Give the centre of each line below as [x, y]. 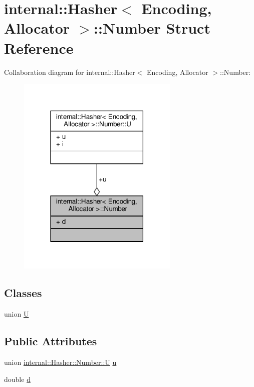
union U [17, 314]
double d [17, 379]
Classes [23, 293]
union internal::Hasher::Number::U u [60, 362]
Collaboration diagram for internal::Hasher [70, 72]
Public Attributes [51, 341]
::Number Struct [152, 28]
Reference [39, 47]
